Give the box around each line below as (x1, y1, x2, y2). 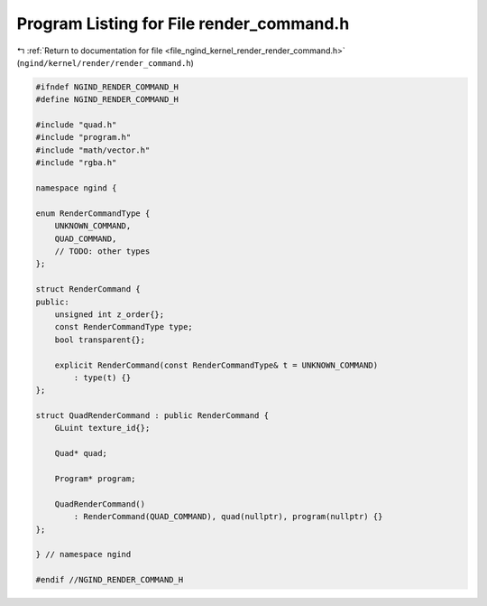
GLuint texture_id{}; (54, 423, 151, 434)
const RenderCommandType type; (54, 322, 193, 332)
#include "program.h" (35, 132, 132, 143)
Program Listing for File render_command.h (16, 14, 350, 33)
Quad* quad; (54, 448, 108, 459)
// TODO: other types (54, 247, 151, 256)
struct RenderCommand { (35, 284, 142, 294)
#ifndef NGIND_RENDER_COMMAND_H (35, 81, 179, 92)
